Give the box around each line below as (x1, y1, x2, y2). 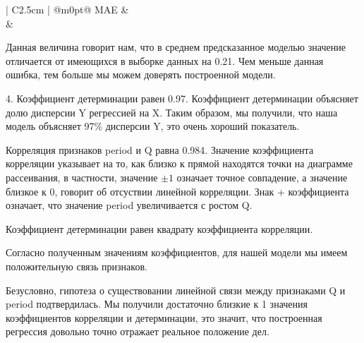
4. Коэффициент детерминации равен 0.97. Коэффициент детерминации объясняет (6, 90, 358, 105)
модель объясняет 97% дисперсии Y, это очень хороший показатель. (6, 119, 300, 133)
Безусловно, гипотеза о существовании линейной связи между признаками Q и (6, 282, 346, 297)
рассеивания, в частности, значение (6, 169, 158, 184)
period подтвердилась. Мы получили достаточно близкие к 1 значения (6, 296, 308, 311)
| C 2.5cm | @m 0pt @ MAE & (6, 2, 129, 16)
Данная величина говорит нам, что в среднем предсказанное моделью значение (6, 40, 346, 54)
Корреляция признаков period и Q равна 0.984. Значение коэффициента (6, 142, 314, 157)
